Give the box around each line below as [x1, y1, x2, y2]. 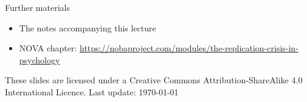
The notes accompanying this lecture [19, 21, 156, 34]
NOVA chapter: [19, 42, 77, 54]
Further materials [5, 1, 70, 13]
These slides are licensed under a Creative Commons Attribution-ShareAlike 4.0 [5, 74, 303, 86]
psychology [19, 53, 60, 66]
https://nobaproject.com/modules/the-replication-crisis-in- [80, 42, 298, 54]
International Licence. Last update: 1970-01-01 [5, 85, 179, 98]
